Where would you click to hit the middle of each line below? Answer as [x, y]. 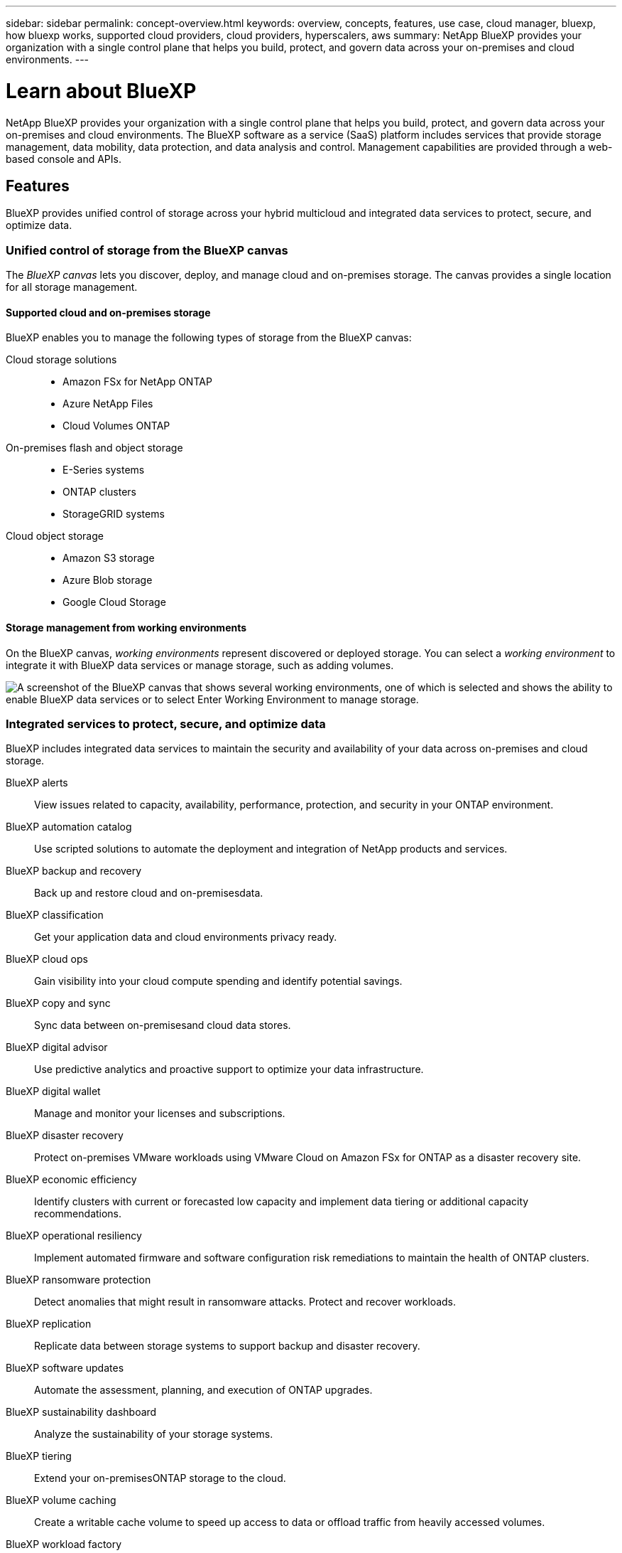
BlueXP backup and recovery [74, 871]
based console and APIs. [64, 159]
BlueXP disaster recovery [65, 1136]
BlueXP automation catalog [69, 827]
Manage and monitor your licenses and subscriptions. [160, 1114]
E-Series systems [104, 470]
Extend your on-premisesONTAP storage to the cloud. [160, 1478]
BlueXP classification [55, 915]
